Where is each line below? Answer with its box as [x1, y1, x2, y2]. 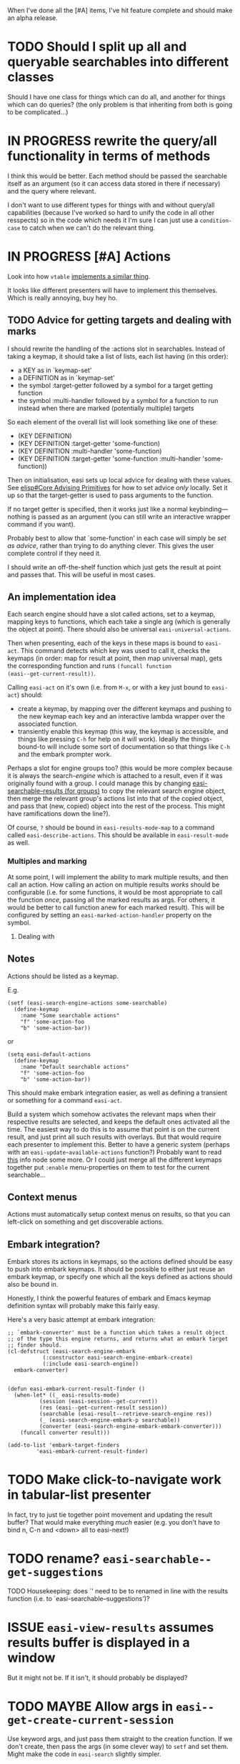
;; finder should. [7, 1342, 62, 1349]
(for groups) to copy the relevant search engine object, [64, 787, 226, 795]
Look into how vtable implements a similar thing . [7, 271, 151, 281]
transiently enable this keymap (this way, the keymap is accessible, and [17, 727, 229, 736]
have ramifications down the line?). [7, 809, 111, 818]
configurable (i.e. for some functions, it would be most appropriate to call [7, 887, 223, 896]
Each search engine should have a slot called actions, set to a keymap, [7, 610, 216, 619]
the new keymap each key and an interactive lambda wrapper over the [17, 712, 225, 721]
